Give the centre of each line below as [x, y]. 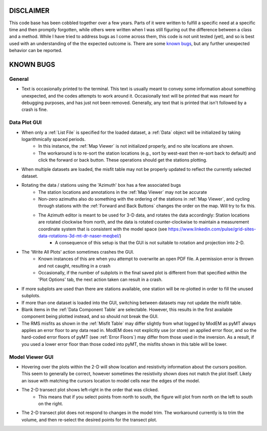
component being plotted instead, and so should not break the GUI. [90, 317]
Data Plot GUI [25, 122]
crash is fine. [35, 109]
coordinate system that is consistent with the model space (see [103, 229]
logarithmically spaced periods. [54, 139]
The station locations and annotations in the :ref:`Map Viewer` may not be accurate [123, 192]
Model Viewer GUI [31, 357]
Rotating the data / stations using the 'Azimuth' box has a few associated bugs [101, 185]
